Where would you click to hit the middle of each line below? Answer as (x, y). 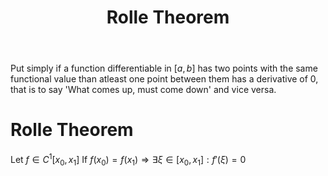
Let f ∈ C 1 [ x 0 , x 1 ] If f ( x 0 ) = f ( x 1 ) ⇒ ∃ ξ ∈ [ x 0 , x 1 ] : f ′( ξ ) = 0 (128, 160)
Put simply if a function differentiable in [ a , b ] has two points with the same (164, 68)
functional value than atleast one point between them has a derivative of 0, (164, 79)
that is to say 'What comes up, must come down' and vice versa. (143, 90)
